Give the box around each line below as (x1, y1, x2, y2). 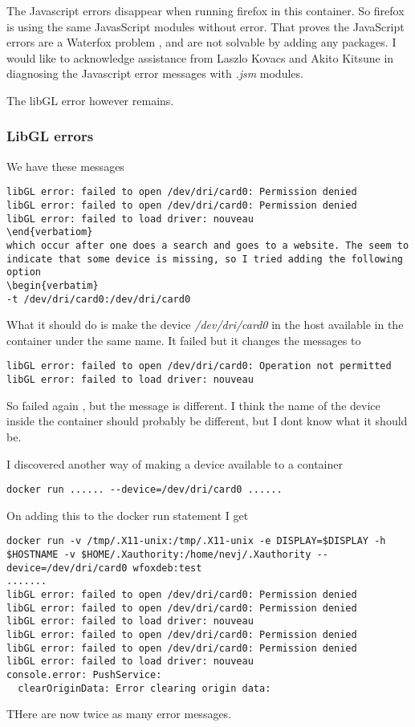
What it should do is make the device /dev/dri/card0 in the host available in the (6, 316, 404, 333)
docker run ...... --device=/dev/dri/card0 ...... (6, 484, 283, 496)
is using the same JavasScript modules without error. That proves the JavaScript (6, 18, 405, 35)
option (6, 266, 41, 278)
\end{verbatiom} (6, 226, 93, 238)
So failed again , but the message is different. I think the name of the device (6, 396, 380, 413)
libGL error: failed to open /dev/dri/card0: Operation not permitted (6, 360, 392, 372)
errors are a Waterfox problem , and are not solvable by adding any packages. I (6, 34, 397, 51)
